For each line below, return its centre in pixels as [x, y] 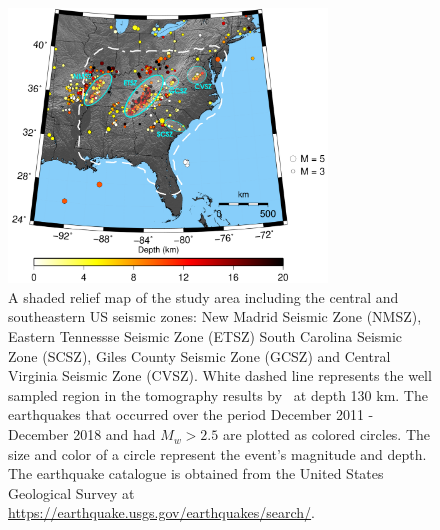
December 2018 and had [82, 434]
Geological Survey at [71, 492]
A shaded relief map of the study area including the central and [203, 296]
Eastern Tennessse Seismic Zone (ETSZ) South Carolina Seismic [205, 336]
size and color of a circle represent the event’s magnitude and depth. [217, 453]
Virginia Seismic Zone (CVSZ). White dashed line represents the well [220, 375]
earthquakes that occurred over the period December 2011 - [191, 414]
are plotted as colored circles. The [326, 434]
